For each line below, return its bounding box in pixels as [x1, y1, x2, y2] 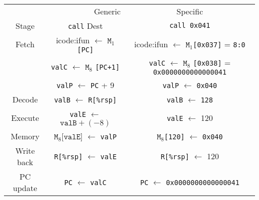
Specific [176, 5, 203, 17]
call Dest [68, 19, 103, 31]
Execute [11, 111, 39, 123]
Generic [94, 5, 121, 17]
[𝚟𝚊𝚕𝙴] [61, 132, 83, 141]
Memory [10, 130, 40, 142]
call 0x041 [169, 21, 210, 30]
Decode [12, 93, 38, 105]
